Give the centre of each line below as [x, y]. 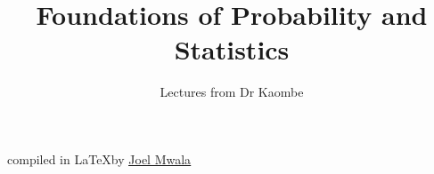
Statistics [232, 49]
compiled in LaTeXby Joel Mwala [99, 158]
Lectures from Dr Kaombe [232, 92]
